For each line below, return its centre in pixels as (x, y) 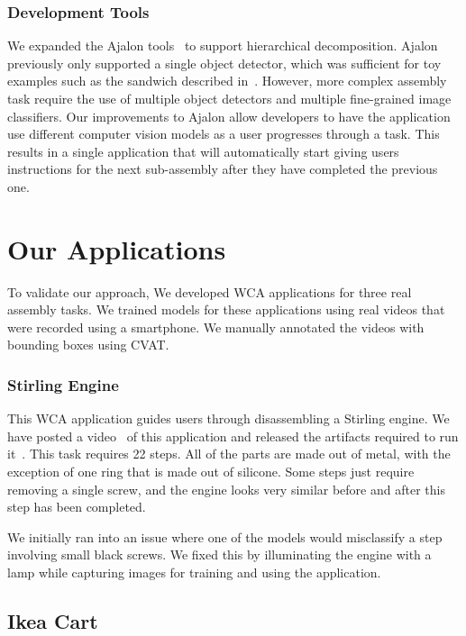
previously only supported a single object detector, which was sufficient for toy (224, 63)
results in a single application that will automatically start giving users (203, 151)
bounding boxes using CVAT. (88, 345)
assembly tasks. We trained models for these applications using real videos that (226, 309)
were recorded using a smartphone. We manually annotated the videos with (216, 327)
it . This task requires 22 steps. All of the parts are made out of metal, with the (229, 454)
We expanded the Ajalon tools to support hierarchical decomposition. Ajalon (223, 45)
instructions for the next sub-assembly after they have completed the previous (223, 169)
